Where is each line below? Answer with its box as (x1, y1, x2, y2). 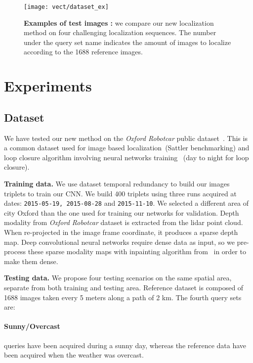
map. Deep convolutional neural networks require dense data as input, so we (4, 236, 235, 247)
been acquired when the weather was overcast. (4, 350, 144, 360)
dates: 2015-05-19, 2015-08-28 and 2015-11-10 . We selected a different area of (4, 198, 249, 208)
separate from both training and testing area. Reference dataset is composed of (4, 282, 244, 292)
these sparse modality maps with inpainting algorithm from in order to (28, 246, 246, 257)
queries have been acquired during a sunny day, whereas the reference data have (4, 340, 247, 350)
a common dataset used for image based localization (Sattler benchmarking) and (4, 142, 250, 153)
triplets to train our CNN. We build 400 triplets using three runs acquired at (4, 188, 237, 198)
